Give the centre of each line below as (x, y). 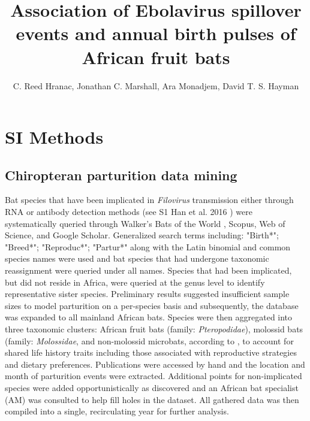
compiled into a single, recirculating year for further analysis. (117, 411)
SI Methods (54, 137)
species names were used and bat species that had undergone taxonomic (137, 258)
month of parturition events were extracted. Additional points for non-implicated (154, 376)
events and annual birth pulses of (156, 33)
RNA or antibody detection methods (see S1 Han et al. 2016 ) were (129, 212)
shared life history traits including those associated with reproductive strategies (151, 352)
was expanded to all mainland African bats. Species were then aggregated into (149, 317)
